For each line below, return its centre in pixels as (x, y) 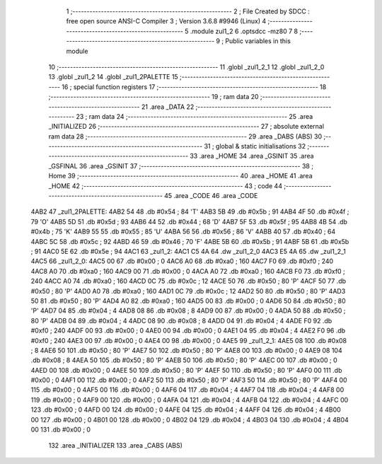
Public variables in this (258, 41)
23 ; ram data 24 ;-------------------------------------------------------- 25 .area (194, 116)
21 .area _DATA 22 (168, 107)
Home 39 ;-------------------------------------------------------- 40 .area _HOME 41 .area (180, 176)
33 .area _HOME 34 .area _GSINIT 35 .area (252, 156)
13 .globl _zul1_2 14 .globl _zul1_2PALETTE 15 (113, 77)
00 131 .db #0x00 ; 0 (61, 430)
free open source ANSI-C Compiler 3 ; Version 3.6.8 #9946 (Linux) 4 (166, 21)
